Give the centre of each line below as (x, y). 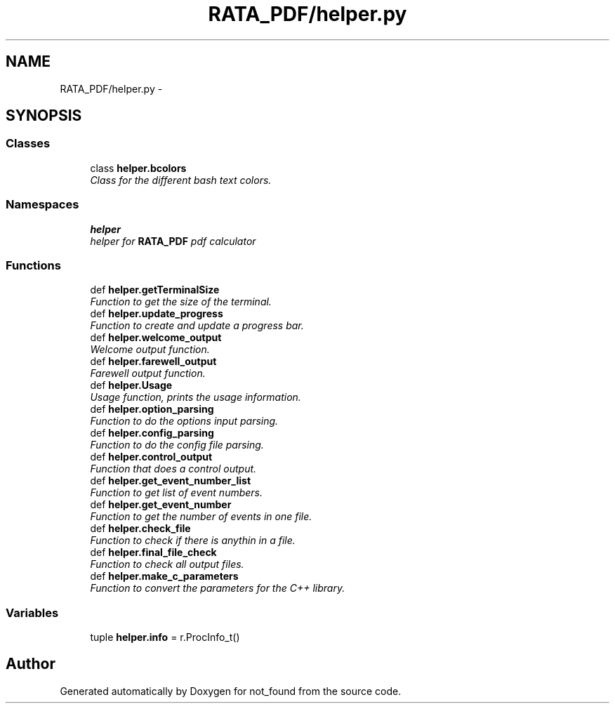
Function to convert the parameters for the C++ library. (218, 588)
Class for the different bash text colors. (181, 180)
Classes (28, 144)
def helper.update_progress (157, 314)
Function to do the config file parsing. (177, 445)
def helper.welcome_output (156, 338)
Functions (33, 265)
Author (31, 664)
